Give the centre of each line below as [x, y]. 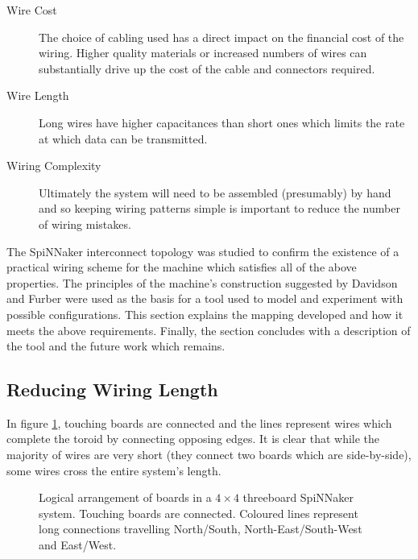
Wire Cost [32, 10]
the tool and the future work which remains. [116, 346]
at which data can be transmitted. [123, 138]
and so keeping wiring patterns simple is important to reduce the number [219, 208]
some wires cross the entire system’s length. [114, 470]
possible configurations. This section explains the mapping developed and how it [205, 314]
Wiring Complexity [54, 166]
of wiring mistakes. [85, 224]
